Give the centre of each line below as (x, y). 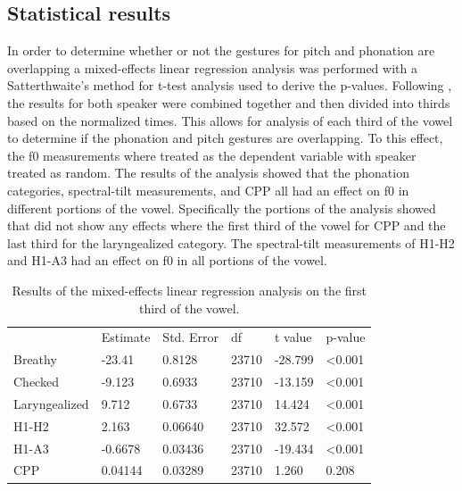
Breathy (35, 359)
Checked (36, 382)
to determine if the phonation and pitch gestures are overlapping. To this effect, (225, 138)
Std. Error (190, 337)
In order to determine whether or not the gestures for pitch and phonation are (221, 50)
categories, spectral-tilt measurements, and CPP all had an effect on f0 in (208, 190)
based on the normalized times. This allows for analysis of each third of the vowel (230, 120)
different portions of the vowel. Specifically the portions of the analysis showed (222, 208)
